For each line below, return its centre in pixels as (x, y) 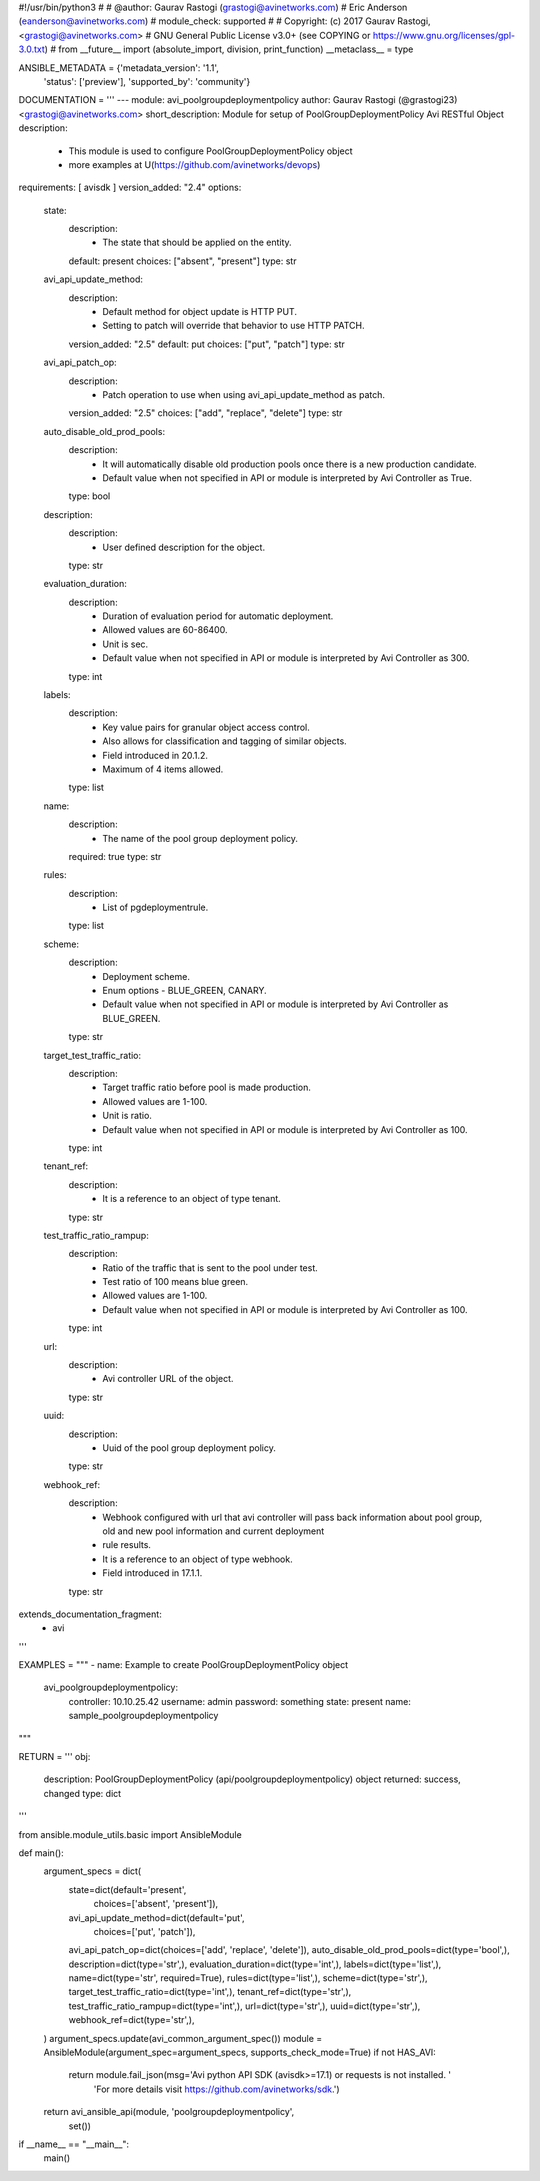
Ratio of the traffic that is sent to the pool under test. (210, 1267)
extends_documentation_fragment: (90, 1614)
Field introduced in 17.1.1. (152, 1573)
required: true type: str (115, 856)
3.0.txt (31, 49)
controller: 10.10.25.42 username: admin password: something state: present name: (240, 1701)
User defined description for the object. (183, 547)
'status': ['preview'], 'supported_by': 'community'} (147, 81)
